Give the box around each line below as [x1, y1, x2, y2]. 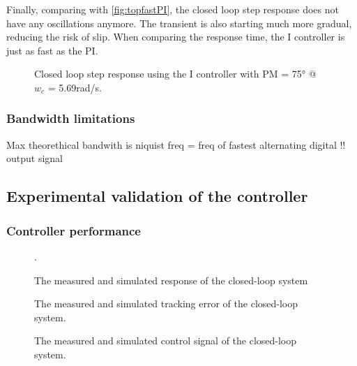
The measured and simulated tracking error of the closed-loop [34, 296, 298, 311]
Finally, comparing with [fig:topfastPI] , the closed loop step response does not [6, 2, 339, 16]
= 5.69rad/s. [47, 80, 102, 94]
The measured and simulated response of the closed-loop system [34, 272, 308, 287]
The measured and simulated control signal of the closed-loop [34, 333, 297, 348]
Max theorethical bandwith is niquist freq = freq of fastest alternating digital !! [6, 137, 346, 152]
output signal [6, 151, 63, 166]
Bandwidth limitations [6, 110, 135, 127]
